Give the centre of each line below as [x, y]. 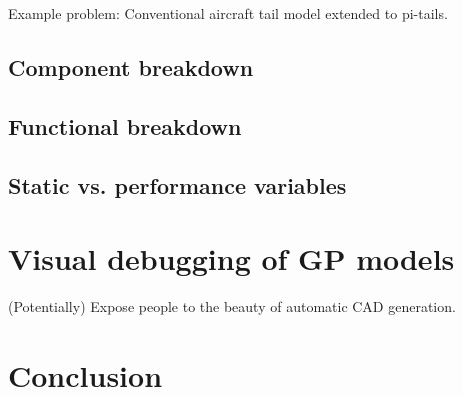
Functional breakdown [125, 125]
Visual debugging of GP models [231, 258]
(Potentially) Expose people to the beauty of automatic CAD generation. [232, 306]
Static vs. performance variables [177, 184]
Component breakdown [131, 66]
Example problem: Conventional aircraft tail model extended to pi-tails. [228, 13]
